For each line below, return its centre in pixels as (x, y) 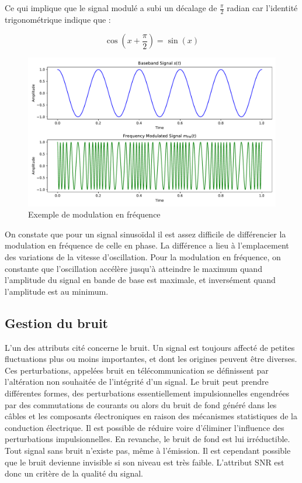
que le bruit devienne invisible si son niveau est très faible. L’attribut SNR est (145, 462)
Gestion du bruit (56, 322)
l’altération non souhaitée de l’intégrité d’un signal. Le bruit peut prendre (137, 382)
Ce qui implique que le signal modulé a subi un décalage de (111, 8)
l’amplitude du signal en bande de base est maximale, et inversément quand (140, 280)
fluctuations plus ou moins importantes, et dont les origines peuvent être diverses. (151, 359)
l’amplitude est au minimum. (57, 291)
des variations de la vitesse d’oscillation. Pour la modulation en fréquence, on (143, 257)
